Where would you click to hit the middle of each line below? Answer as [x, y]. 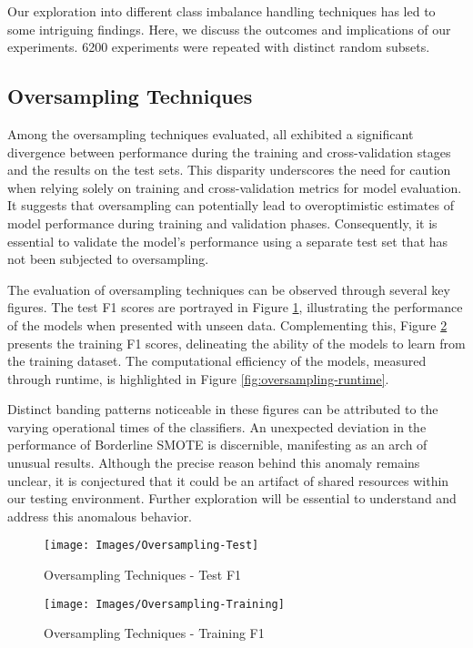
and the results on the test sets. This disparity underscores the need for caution [229, 170]
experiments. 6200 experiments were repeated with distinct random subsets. [219, 47]
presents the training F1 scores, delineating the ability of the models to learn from [236, 343]
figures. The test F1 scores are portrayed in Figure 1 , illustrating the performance [235, 307]
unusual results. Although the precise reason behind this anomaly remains [214, 463]
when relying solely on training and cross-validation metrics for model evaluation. [235, 187]
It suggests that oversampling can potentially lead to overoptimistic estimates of [231, 205]
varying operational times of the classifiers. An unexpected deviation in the [217, 426]
